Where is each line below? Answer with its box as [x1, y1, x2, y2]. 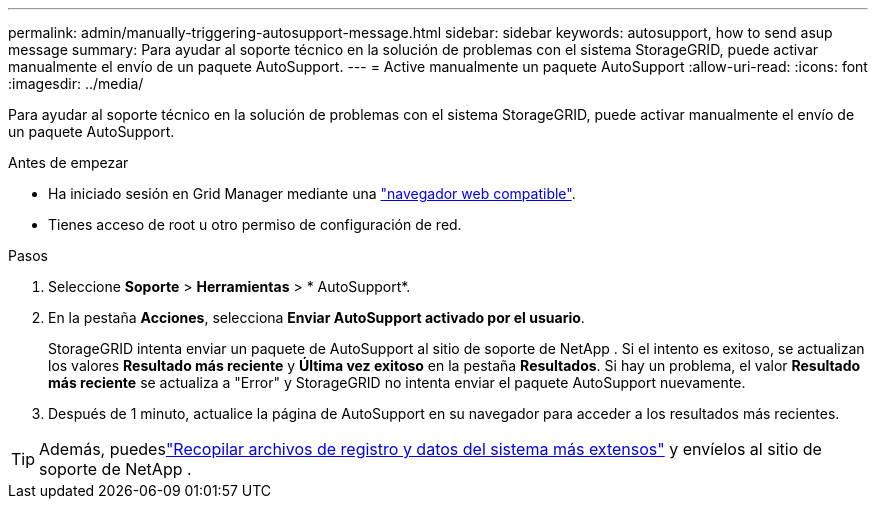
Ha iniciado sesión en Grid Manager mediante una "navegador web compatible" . [48, 185, 576, 202]
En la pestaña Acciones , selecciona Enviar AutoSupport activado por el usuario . [48, 309, 585, 326]
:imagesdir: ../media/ [8, 75, 144, 92]
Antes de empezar [8, 154, 129, 171]
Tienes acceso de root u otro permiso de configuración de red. [48, 216, 462, 233]
